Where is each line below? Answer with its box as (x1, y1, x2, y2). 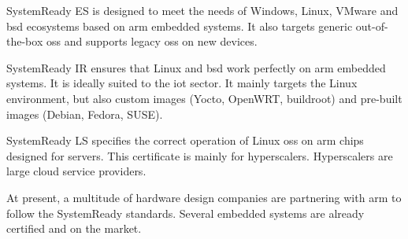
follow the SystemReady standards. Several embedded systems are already (6, 204, 365, 221)
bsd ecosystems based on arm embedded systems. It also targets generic (6, 17, 353, 34)
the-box (6, 33, 43, 50)
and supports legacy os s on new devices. (64, 33, 258, 50)
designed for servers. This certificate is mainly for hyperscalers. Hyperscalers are (6, 147, 393, 164)
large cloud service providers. (6, 163, 147, 179)
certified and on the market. (6, 220, 142, 237)
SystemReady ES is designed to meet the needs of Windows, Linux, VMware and (6, 2, 399, 18)
